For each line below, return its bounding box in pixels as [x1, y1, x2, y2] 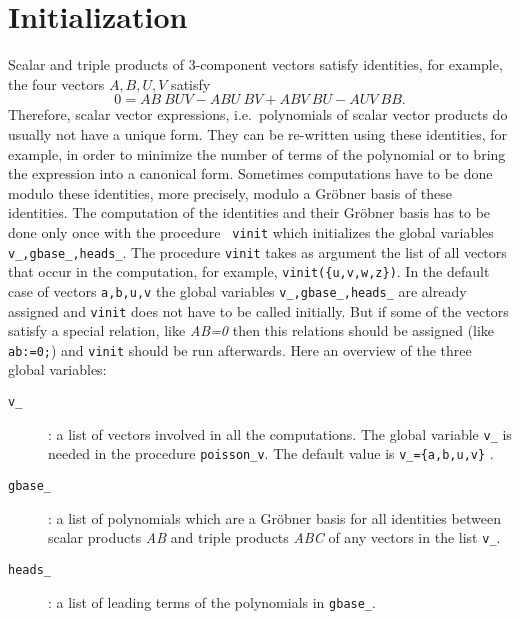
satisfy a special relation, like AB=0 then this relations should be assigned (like [8, 320, 495, 341]
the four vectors [8, 73, 105, 94]
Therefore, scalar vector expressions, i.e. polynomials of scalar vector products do [8, 104, 508, 125]
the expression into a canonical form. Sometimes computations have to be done [8, 163, 493, 184]
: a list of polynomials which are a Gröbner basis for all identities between [48, 507, 501, 528]
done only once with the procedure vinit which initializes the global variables [8, 221, 494, 242]
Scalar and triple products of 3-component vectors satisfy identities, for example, [8, 54, 503, 75]
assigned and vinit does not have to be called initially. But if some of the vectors [8, 300, 509, 321]
